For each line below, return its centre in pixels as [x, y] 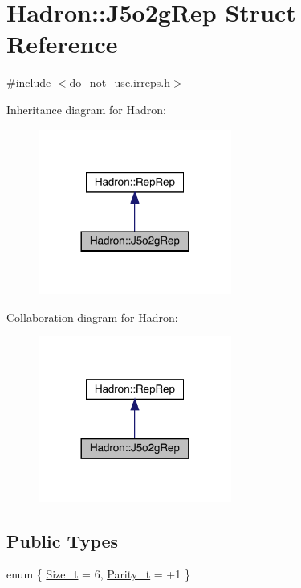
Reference [62, 44]
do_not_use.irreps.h [120, 82]
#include [29, 82]
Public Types [63, 540]
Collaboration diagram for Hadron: [92, 317]
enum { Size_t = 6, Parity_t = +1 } [98, 574]
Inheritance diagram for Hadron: [86, 109]
